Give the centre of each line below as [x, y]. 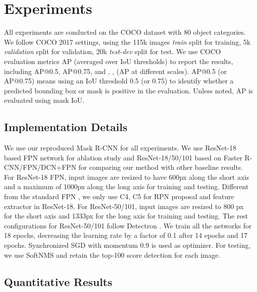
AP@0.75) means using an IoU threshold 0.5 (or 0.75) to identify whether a [119, 81]
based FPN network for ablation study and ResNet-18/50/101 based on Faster [123, 157]
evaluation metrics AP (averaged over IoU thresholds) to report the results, [119, 61]
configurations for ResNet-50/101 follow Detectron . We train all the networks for [128, 225]
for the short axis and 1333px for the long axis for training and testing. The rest [126, 216]
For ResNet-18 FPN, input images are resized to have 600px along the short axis [127, 177]
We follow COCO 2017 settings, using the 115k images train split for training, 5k [127, 41]
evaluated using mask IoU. [44, 100]
